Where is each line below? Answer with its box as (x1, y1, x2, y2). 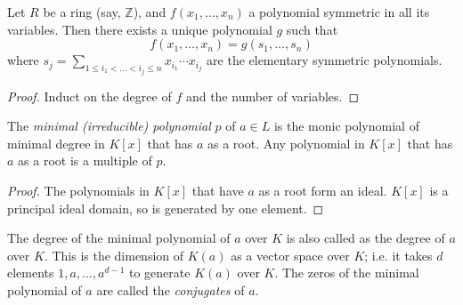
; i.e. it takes (364, 245, 433, 264)
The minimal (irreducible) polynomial (7, 116, 211, 135)
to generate (128, 263, 191, 282)
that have (191, 181, 244, 199)
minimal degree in (7, 133, 105, 152)
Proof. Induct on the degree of (7, 86, 172, 105)
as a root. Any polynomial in (207, 133, 365, 152)
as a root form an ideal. (258, 181, 387, 199)
